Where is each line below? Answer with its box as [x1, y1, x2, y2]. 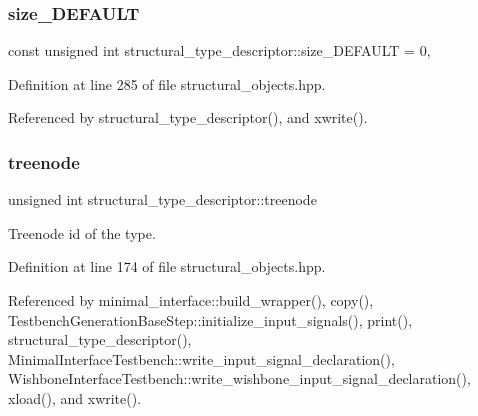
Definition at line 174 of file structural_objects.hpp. [8, 256, 326, 277]
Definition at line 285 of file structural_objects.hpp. [8, 73, 326, 94]
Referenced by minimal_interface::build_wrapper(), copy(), [8, 290, 374, 310]
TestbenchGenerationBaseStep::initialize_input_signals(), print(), [8, 309, 413, 330]
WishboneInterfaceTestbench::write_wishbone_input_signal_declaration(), [8, 368, 471, 389]
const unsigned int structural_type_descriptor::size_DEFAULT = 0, [8, 40, 431, 61]
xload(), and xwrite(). [8, 387, 142, 408]
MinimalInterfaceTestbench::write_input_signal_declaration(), [8, 348, 395, 369]
